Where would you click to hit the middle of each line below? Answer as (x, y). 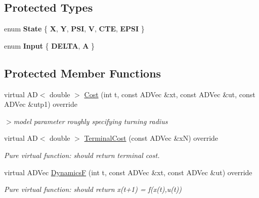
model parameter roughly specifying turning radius (91, 121)
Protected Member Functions (83, 73)
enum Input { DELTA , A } (49, 45)
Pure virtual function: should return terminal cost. (82, 155)
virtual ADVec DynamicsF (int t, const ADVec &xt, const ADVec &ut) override (128, 172)
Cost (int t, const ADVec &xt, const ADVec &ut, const (170, 94)
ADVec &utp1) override (41, 104)
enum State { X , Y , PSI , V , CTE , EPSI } (74, 29)
